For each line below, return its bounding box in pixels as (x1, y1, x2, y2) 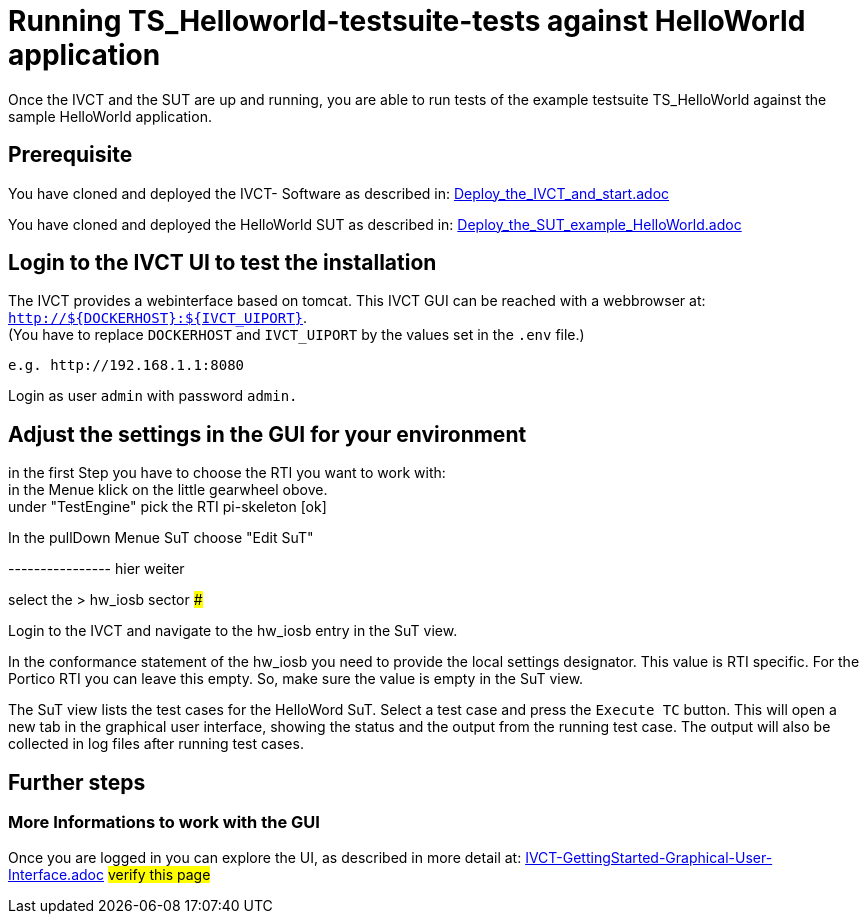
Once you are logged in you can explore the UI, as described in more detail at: (8, 848, 522, 866)
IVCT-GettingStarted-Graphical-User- (525, 848, 773, 866)
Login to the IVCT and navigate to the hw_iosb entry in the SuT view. (8, 622, 458, 640)
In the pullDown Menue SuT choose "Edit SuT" (8, 529, 314, 547)
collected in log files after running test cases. (8, 735, 304, 753)
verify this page (107, 865, 211, 883)
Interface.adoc (8, 865, 104, 883)
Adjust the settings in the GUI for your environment (8, 421, 527, 447)
